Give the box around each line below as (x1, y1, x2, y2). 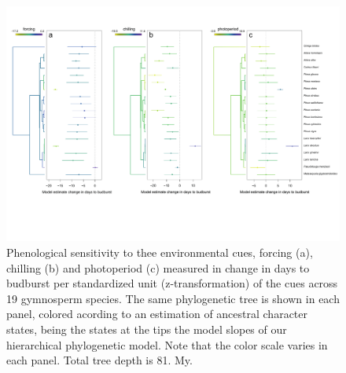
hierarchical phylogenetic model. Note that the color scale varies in (6, 336, 328, 353)
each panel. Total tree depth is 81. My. (6, 352, 193, 368)
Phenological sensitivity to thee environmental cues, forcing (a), (6, 243, 313, 260)
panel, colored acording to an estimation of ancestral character (6, 305, 308, 322)
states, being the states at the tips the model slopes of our (6, 320, 287, 337)
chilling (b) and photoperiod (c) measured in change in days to (6, 259, 310, 276)
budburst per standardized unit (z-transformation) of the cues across (6, 275, 338, 291)
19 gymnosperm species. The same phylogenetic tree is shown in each (6, 290, 340, 306)
